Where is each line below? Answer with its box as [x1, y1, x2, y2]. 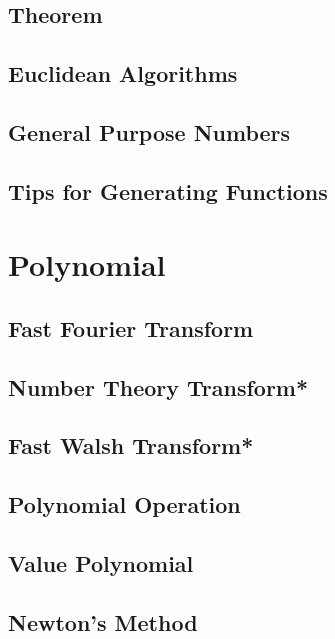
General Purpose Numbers [8, 116, 291, 147]
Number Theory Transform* [8, 371, 309, 402]
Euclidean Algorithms [8, 58, 238, 89]
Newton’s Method [8, 606, 198, 637]
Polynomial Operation [8, 489, 241, 520]
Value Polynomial [8, 548, 194, 579]
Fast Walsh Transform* [8, 430, 254, 461]
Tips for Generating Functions [8, 175, 328, 206]
